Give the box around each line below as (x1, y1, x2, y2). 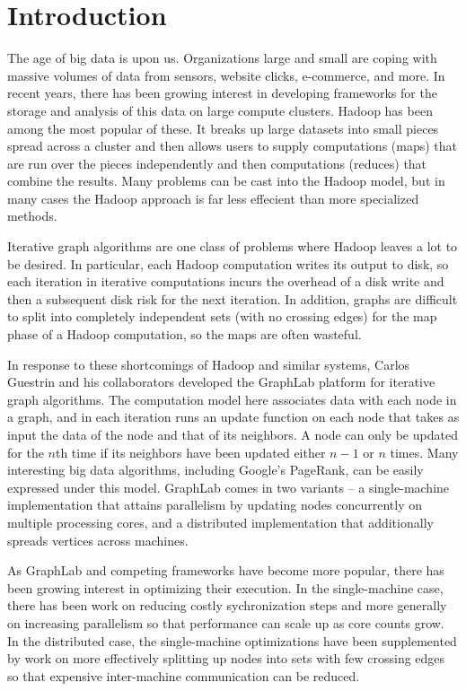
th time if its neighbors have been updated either (55, 442, 326, 461)
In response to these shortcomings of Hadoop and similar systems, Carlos (7, 354, 410, 373)
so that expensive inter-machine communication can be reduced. (7, 666, 360, 685)
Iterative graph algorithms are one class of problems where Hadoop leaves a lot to (7, 237, 458, 256)
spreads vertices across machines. (7, 530, 189, 549)
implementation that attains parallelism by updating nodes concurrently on (7, 495, 423, 514)
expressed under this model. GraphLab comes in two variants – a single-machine (7, 477, 450, 496)
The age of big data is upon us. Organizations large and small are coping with (7, 48, 437, 67)
